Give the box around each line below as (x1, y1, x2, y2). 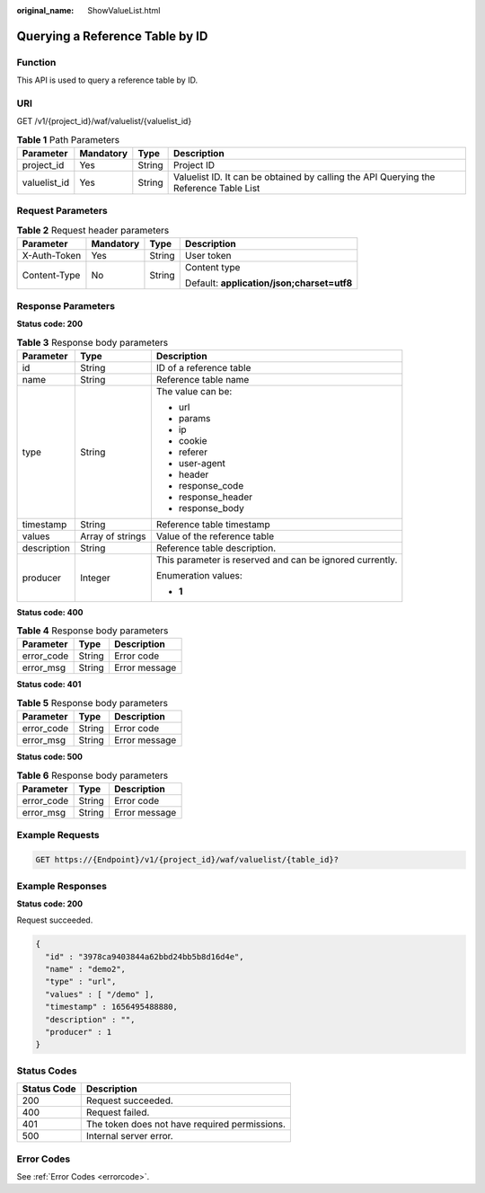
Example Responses (16, 879, 108, 892)
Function (16, 56, 57, 68)
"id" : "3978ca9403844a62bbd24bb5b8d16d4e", (45, 951, 244, 961)
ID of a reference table (155, 361, 251, 374)
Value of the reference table (155, 530, 275, 543)
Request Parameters (16, 205, 108, 217)
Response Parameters (16, 299, 116, 312)
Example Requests (16, 829, 100, 842)
